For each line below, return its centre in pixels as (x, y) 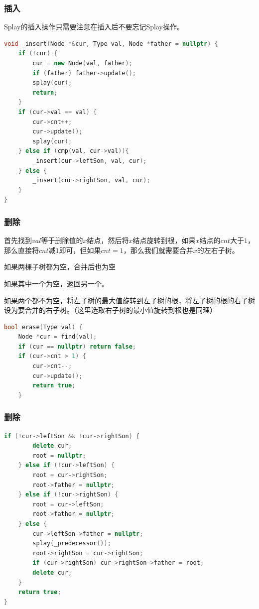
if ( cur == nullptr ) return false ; (77, 346)
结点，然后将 (108, 240)
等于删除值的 (62, 240)
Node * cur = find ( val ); (58, 337)
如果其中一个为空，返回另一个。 (56, 283)
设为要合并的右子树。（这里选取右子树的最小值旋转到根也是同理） (110, 310)
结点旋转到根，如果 (164, 240)
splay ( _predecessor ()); (72, 544)
